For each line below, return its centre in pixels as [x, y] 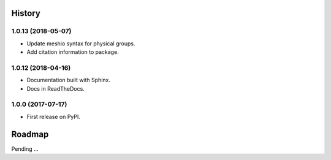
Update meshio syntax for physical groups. [81, 44]
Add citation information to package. [73, 52]
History [26, 13]
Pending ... [25, 149]
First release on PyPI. [54, 116]
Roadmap [30, 134]
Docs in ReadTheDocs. [56, 88]
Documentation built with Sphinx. [68, 80]
